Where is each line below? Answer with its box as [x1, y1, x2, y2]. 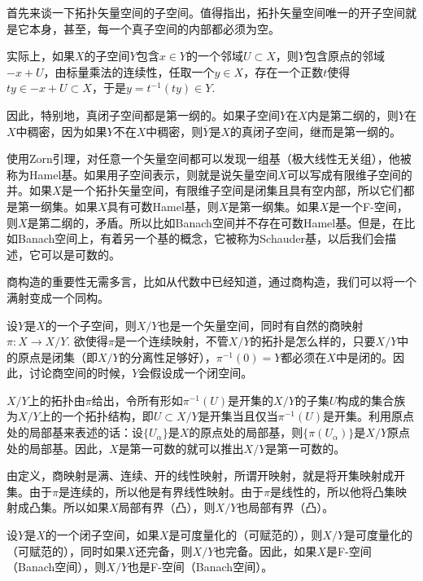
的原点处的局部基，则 [189, 424, 303, 441]
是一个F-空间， [329, 197, 408, 214]
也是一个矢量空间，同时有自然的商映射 [158, 316, 364, 333]
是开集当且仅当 [198, 407, 278, 425]
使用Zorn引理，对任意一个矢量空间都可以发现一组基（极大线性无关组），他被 [7, 150, 412, 167]
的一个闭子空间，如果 [45, 526, 159, 544]
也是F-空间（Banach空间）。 [128, 558, 273, 575]
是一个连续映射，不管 [114, 332, 229, 350]
